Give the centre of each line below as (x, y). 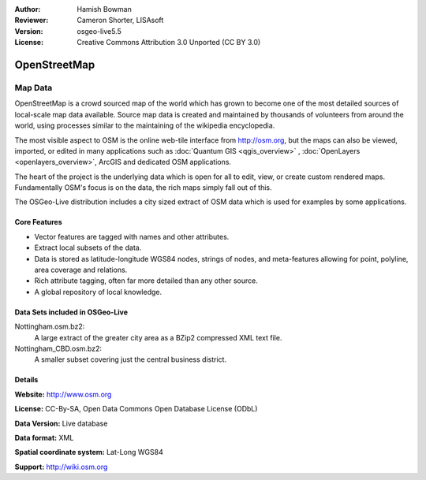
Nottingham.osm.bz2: (50, 326)
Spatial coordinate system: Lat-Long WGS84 (89, 452)
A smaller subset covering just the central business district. (131, 359)
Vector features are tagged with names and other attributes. (132, 236)
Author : (28, 9)
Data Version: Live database (61, 423)
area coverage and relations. (81, 270)
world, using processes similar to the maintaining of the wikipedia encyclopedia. (145, 125)
